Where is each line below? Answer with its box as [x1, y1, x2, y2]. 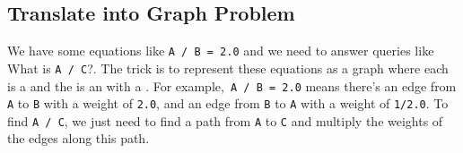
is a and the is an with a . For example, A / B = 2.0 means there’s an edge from [7, 76, 457, 95]
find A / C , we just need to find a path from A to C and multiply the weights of [7, 111, 443, 130]
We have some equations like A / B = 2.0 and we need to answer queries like [7, 41, 434, 60]
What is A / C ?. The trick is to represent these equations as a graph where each [7, 58, 449, 77]
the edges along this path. [7, 129, 150, 148]
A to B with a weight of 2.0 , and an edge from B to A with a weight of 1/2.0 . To [7, 94, 449, 113]
